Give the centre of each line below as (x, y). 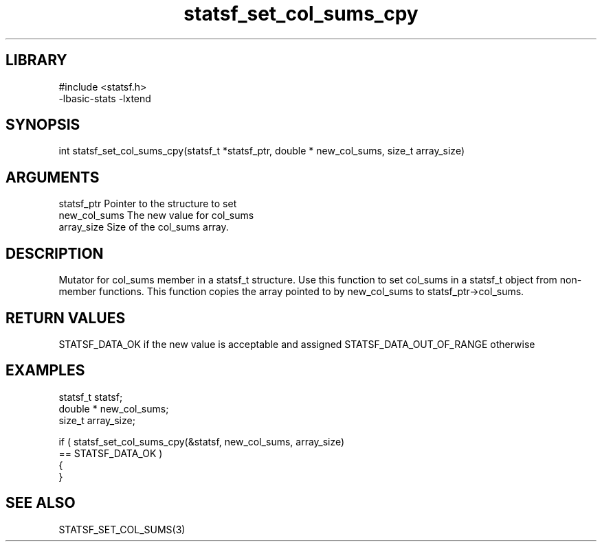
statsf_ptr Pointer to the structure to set (148, 204)
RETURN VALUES (66, 318)
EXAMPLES (45, 371)
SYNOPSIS (43, 125)
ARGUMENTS (53, 177)
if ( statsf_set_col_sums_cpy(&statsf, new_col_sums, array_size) (202, 441)
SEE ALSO (41, 503)
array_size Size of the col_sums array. (144, 227)
